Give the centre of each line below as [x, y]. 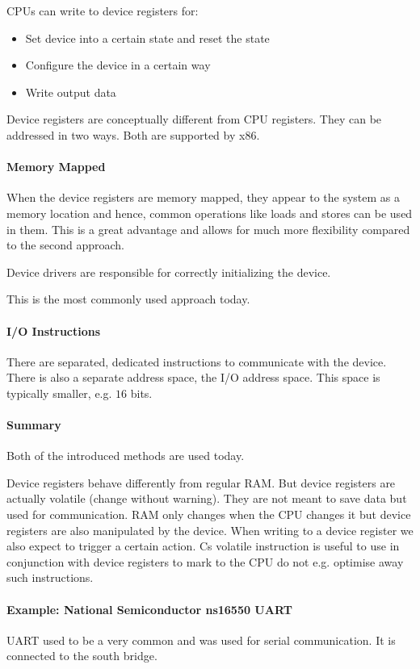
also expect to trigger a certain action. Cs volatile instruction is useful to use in [203, 546]
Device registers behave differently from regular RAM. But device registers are [201, 482]
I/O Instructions [54, 330]
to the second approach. [65, 245]
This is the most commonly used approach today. [128, 299]
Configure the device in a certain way [118, 65]
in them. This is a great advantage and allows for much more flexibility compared [208, 229]
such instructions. [50, 577]
